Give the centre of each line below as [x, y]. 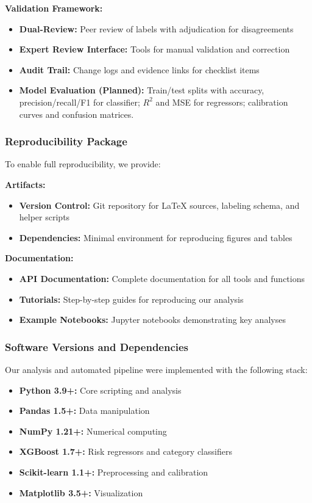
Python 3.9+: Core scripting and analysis [100, 390]
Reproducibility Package [66, 141]
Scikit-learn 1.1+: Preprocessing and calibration [114, 472]
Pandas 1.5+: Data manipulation [84, 411]
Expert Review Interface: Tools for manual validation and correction [154, 49]
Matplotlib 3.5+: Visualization [81, 492]
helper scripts [44, 217]
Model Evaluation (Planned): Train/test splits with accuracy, [142, 90]
